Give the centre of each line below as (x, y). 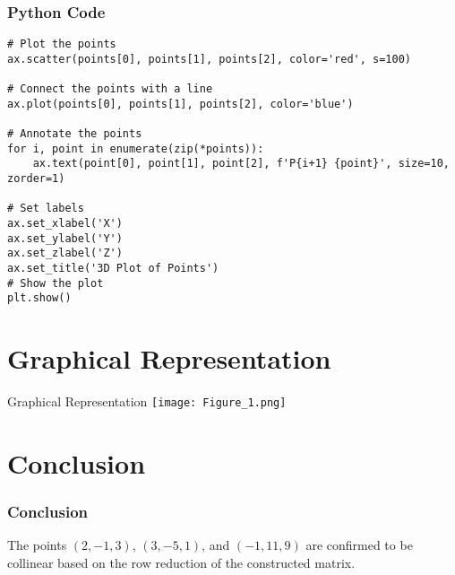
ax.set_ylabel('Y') (65, 238)
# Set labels (46, 209)
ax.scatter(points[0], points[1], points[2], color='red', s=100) (210, 59)
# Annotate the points (75, 134)
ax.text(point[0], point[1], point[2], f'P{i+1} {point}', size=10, (241, 164)
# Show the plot (56, 283)
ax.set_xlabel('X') (65, 224)
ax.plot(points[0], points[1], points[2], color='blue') (180, 104)
